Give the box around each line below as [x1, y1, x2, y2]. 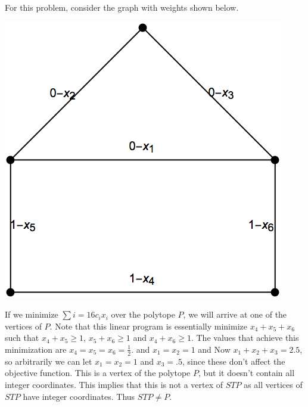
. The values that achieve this [191, 331, 299, 344]
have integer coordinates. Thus [23, 390, 135, 402]
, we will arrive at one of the [183, 308, 287, 321]
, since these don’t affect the [182, 355, 285, 367]
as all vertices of [244, 378, 303, 390]
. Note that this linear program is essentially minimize [49, 319, 247, 332]
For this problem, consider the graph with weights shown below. [5, 1, 239, 13]
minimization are [5, 343, 67, 355]
